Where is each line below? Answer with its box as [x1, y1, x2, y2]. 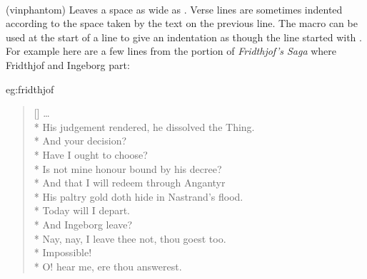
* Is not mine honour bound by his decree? [34, 161, 222, 176]
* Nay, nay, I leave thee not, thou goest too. [34, 231, 226, 246]
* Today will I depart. [34, 203, 131, 218]
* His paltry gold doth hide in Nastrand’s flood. [34, 189, 243, 204]
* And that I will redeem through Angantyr [34, 175, 226, 190]
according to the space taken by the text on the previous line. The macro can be [6, 16, 358, 31]
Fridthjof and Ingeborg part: [6, 57, 130, 72]
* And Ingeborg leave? [34, 216, 133, 231]
